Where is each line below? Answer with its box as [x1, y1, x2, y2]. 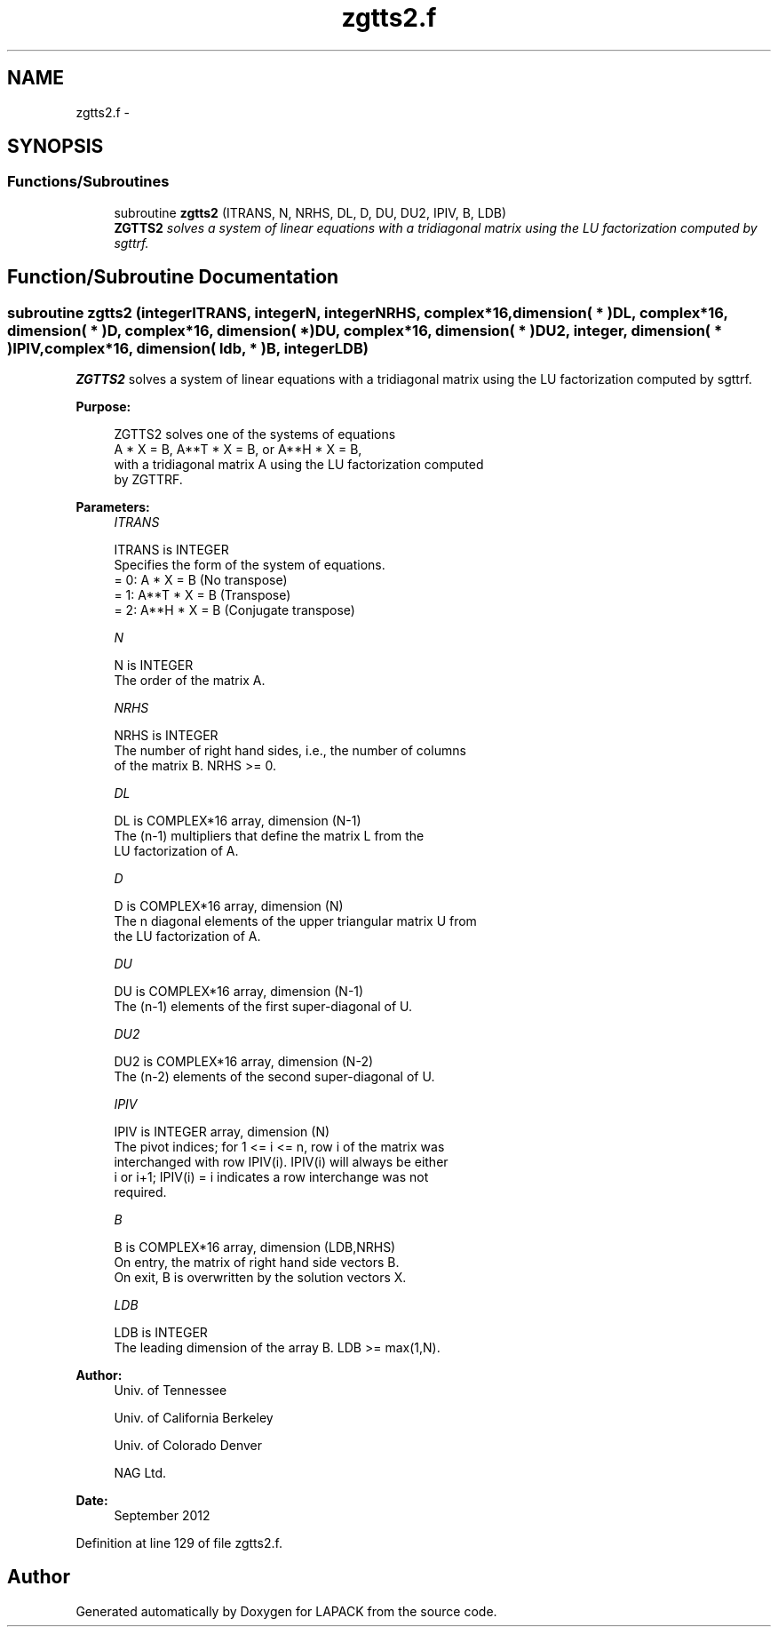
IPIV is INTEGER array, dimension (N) [114, 1124, 330, 1140]
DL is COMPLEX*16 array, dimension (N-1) [114, 813, 361, 829]
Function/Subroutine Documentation [7, 266, 339, 289]
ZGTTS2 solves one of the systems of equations [114, 426, 396, 442]
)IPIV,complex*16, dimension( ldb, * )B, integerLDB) [7, 339, 369, 357]
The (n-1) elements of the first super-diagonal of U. [114, 999, 413, 1015]
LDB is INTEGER [114, 1325, 208, 1341]
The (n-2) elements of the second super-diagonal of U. [114, 1069, 435, 1085]
